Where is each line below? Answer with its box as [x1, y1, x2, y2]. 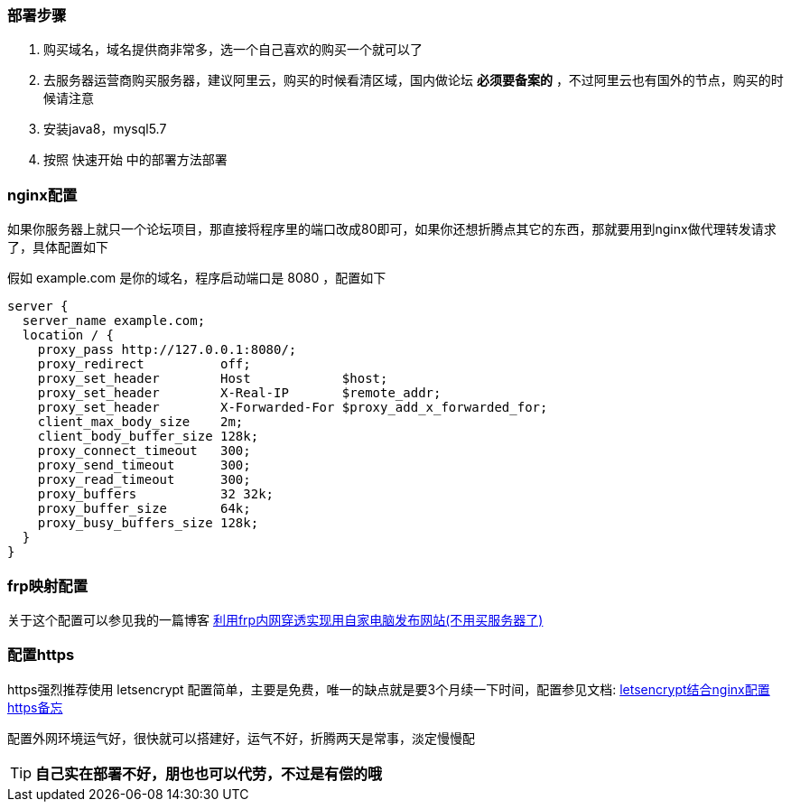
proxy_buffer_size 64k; [37, 501, 251, 516]
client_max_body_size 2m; [37, 414, 244, 430]
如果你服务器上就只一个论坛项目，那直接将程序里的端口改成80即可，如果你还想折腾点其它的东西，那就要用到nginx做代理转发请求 [7, 221, 777, 237]
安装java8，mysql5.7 [43, 121, 167, 137]
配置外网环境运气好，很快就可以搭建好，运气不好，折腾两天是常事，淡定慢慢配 [7, 730, 475, 746]
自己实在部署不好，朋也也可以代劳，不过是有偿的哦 [35, 764, 383, 783]
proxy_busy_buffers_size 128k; [37, 516, 259, 531]
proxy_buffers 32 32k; [37, 487, 275, 502]
